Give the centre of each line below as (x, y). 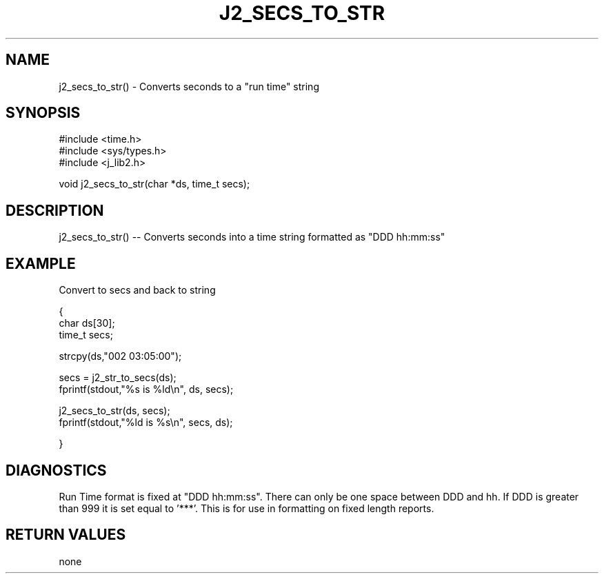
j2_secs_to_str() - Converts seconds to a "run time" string (189, 86)
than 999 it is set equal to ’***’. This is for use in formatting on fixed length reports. (246, 508)
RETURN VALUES (66, 535)
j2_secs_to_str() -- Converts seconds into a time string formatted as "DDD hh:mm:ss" (252, 237)
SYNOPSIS (43, 113)
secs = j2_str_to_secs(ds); (118, 378)
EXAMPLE (41, 263)
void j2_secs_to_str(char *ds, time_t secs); (154, 184)
